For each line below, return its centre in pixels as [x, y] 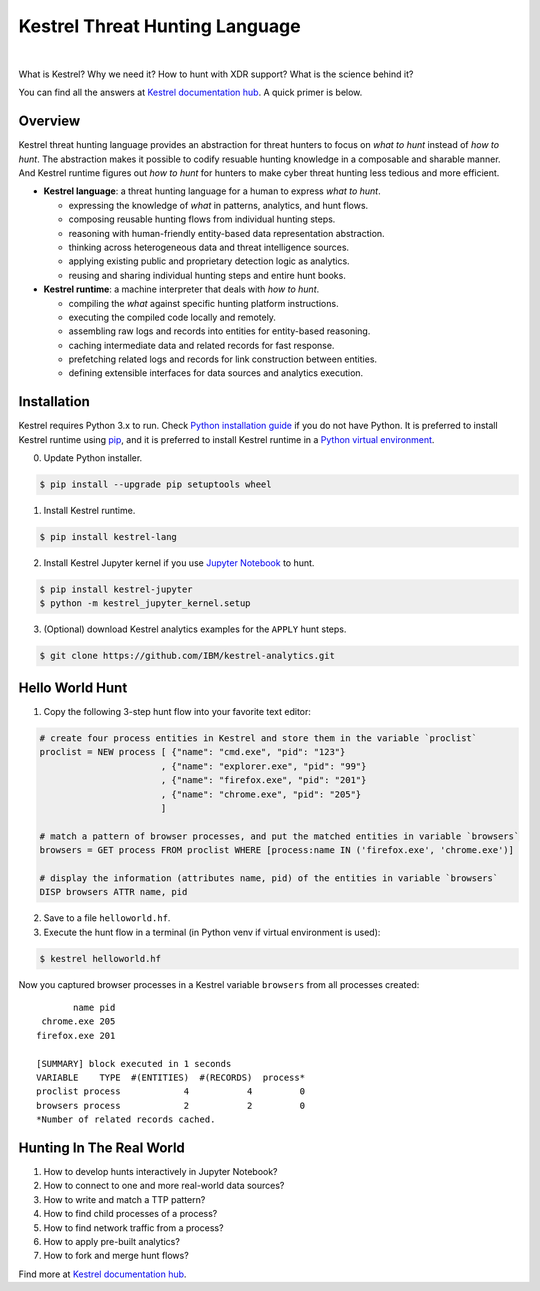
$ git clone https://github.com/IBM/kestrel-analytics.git [187, 656]
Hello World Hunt [73, 687]
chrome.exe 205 [78, 1021]
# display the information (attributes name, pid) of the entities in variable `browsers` [269, 878]
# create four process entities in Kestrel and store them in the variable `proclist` [258, 738]
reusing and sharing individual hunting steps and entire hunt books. [207, 275]
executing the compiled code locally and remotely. [172, 317]
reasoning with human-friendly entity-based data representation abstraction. [226, 233]
